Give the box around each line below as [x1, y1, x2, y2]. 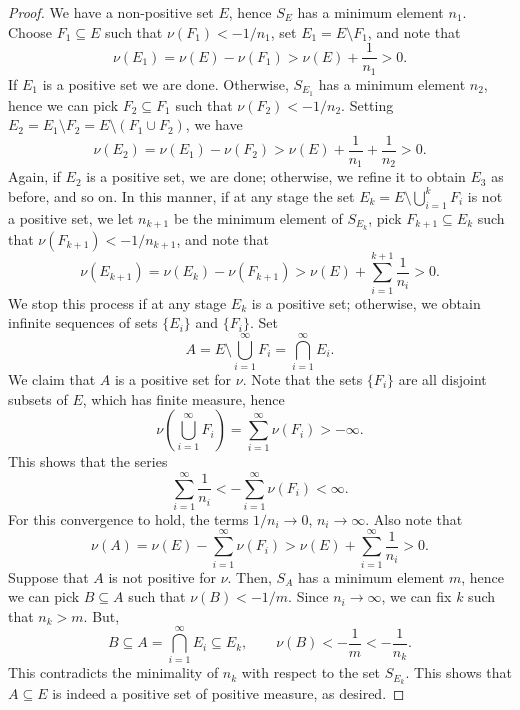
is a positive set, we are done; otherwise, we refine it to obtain [86, 166, 466, 187]
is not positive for [108, 566, 216, 587]
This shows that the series [8, 451, 168, 472]
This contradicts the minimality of [8, 662, 219, 683]
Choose [8, 21, 53, 42]
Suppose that [8, 566, 89, 587]
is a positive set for [114, 368, 232, 389]
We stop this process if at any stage [8, 292, 227, 313]
